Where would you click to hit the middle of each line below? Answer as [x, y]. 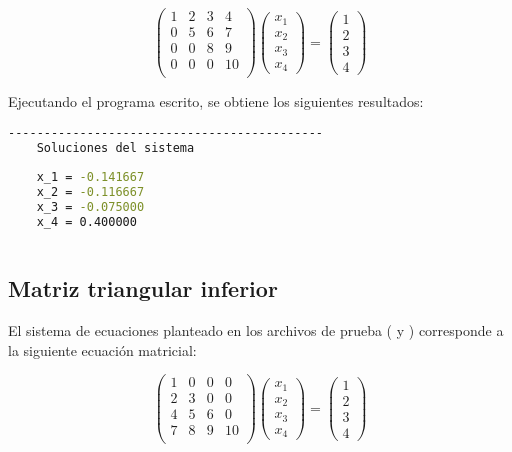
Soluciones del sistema [115, 147]
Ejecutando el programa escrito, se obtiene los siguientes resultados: [216, 101]
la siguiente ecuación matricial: [102, 349]
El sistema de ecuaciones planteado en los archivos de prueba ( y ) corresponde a [256, 330]
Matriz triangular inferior [143, 288]
